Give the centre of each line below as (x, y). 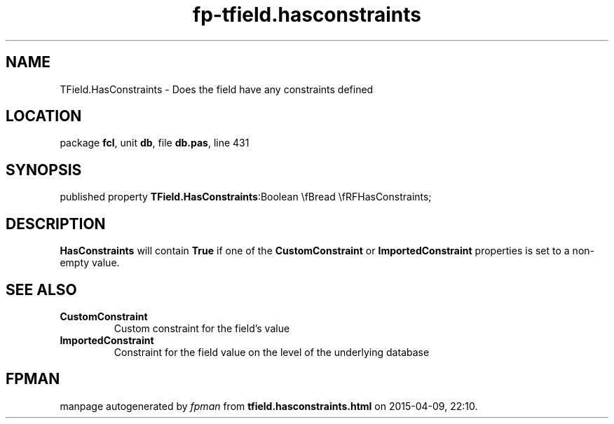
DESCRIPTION (56, 224)
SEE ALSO (41, 289)
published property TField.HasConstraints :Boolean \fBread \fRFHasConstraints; (246, 197)
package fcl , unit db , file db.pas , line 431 (155, 143)
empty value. (90, 263)
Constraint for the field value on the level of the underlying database (272, 352)
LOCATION (44, 116)
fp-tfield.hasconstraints (307, 15)
